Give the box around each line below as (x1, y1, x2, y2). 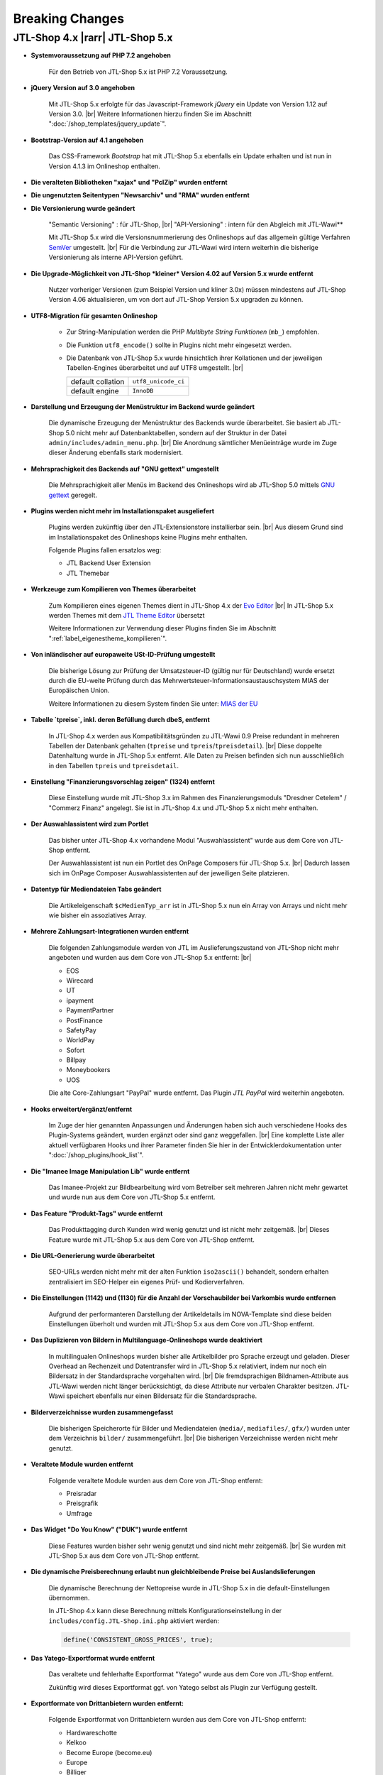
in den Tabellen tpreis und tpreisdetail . (48, 761, 179, 770)
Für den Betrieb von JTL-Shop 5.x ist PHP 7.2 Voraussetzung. (48, 67, 228, 76)
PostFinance (66, 1016, 103, 1025)
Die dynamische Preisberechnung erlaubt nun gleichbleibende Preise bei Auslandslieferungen (30, 1568, 316, 1576)
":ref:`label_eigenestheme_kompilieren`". (48, 634, 167, 643)
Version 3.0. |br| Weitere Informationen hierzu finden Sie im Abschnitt (48, 109, 252, 118)
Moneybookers (66, 1066, 111, 1074)
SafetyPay (66, 1026, 97, 1034)
